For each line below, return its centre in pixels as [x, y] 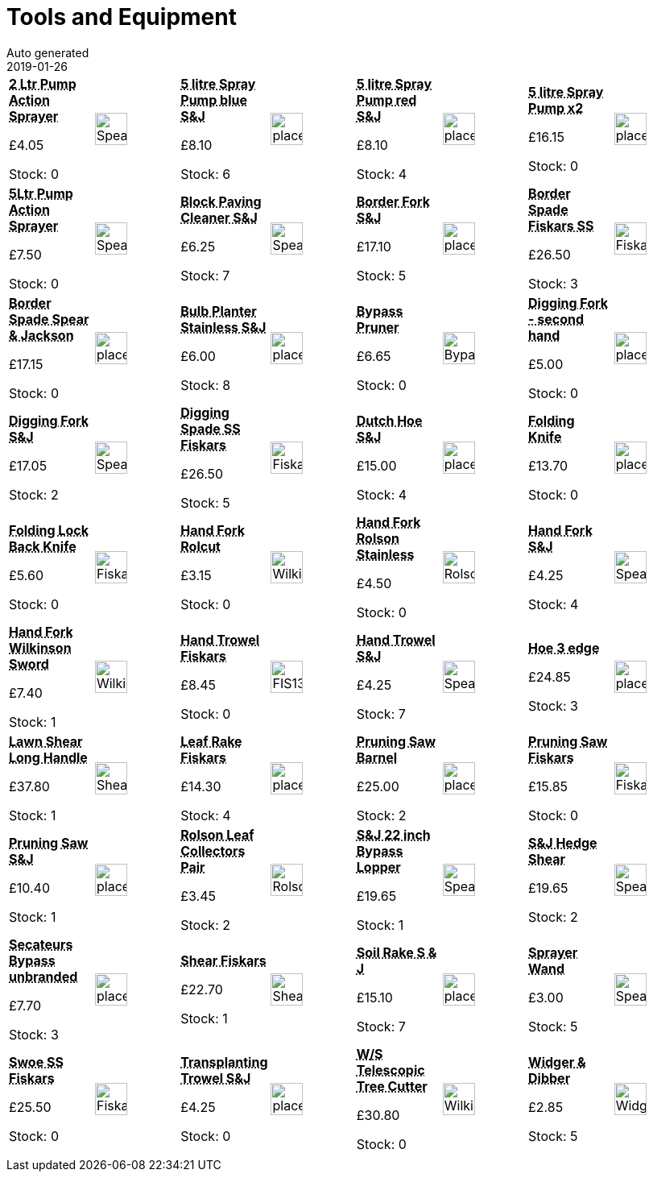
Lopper [378, 867]
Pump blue [214, 100]
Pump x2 [556, 108]
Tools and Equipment [122, 17]
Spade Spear [49, 319]
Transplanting [224, 1062]
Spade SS [211, 428]
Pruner [378, 327]
